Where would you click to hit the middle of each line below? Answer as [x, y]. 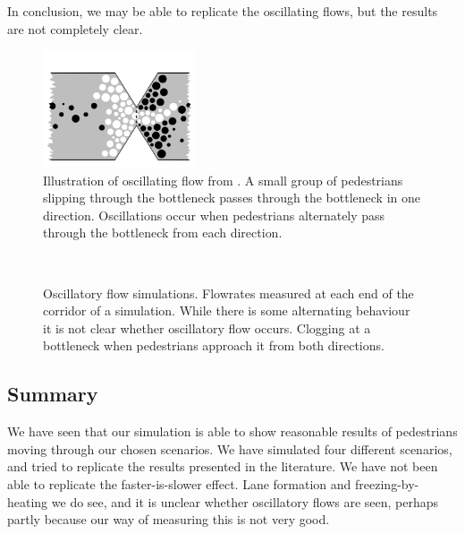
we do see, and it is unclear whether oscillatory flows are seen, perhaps [245, 501]
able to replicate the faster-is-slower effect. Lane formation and [179, 483]
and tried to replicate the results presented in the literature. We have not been [223, 466]
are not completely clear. [75, 28]
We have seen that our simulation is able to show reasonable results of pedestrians [232, 431]
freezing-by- [387, 483]
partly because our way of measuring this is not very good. [169, 519]
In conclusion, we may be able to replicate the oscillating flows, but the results [223, 11]
